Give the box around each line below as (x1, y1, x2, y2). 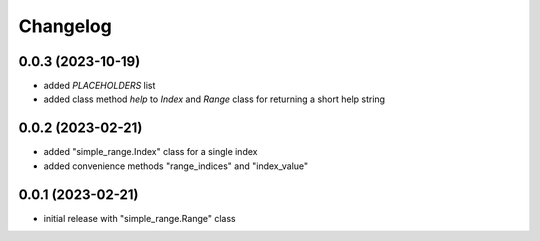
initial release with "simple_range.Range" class (43, 212, 236, 224)
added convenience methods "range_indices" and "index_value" (43, 160, 309, 172)
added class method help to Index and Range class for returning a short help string (43, 93, 385, 105)
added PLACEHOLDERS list (43, 80, 156, 92)
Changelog (18, 15, 112, 37)
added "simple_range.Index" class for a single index (43, 146, 258, 158)
